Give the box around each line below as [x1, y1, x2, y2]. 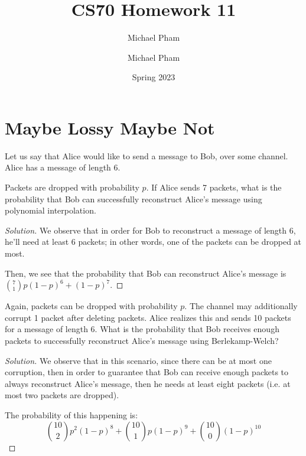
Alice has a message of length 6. [5, 161, 121, 173]
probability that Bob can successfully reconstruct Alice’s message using [5, 192, 262, 205]
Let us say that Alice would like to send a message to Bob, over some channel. [5, 149, 288, 162]
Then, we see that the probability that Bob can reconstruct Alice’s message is [5, 267, 287, 279]
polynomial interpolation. [5, 204, 96, 216]
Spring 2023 [132, 71, 175, 83]
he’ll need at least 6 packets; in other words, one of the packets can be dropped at [5, 235, 302, 248]
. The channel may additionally [184, 300, 298, 312]
